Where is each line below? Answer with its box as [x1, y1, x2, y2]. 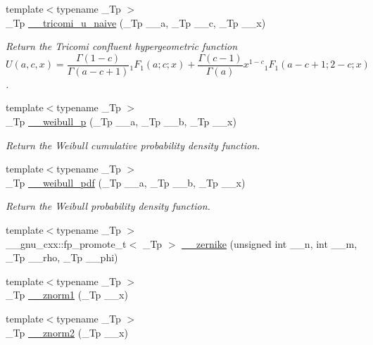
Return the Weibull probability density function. [6, 199, 210, 213]
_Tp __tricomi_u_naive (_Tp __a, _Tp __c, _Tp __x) [6, 15, 266, 30]
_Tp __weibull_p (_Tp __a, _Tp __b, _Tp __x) [6, 114, 236, 129]
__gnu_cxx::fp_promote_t [6, 236, 127, 251]
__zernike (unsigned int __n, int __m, [182, 236, 358, 251]
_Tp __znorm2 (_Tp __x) [6, 325, 128, 339]
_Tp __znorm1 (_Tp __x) [6, 287, 128, 302]
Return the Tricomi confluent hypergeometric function [6, 39, 238, 54]
